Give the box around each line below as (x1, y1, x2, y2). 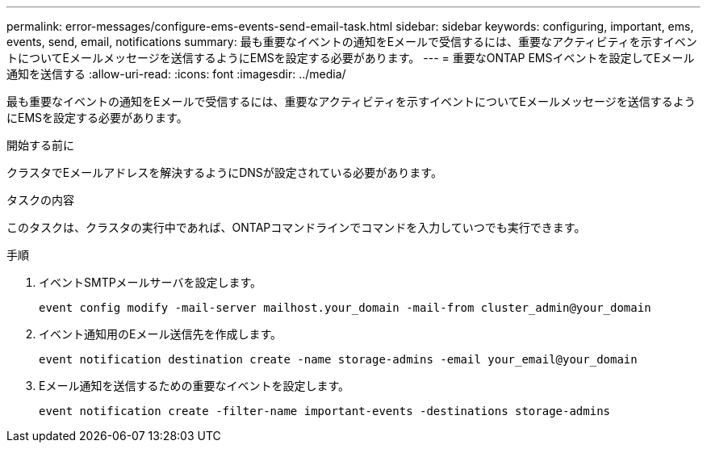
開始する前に (6, 138, 74, 152)
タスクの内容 (6, 193, 74, 207)
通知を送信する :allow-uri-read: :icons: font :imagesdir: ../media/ (6, 67, 346, 81)
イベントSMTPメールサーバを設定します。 (39, 275, 262, 289)
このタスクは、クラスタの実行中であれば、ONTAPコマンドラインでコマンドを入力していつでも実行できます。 (6, 220, 586, 234)
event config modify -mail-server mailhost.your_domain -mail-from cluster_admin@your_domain (39, 301, 651, 314)
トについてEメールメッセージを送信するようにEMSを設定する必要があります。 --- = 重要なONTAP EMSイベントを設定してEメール (6, 51, 695, 65)
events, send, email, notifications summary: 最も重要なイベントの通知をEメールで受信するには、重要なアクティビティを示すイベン (6, 35, 697, 48)
